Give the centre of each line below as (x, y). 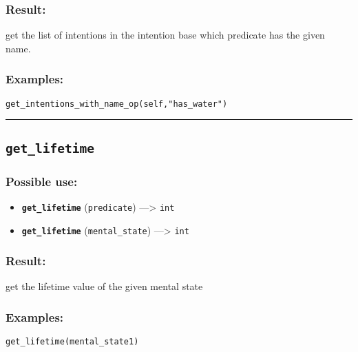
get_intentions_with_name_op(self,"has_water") (117, 104)
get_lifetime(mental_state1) (72, 342)
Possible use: (42, 181)
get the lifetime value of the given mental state (104, 286)
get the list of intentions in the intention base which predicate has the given (165, 35)
